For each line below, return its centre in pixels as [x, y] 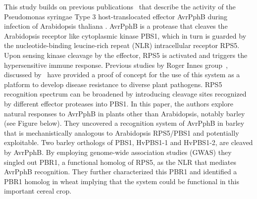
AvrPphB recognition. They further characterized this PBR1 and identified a [121, 172]
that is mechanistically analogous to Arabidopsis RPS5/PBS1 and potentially [122, 132]
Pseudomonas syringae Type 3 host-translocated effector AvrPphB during [116, 16]
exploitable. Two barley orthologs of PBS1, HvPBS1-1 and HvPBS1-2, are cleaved [128, 142]
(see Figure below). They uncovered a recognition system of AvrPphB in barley [124, 123]
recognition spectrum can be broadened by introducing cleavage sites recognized [125, 94]
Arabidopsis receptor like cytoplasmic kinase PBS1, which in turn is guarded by [125, 35]
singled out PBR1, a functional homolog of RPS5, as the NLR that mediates [120, 162]
